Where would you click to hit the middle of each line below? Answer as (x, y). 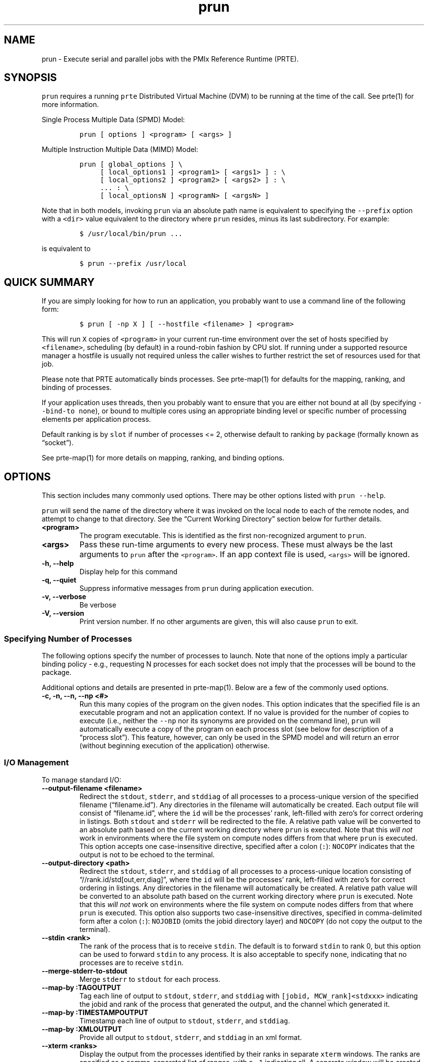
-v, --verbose (64, 597)
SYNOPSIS (31, 78)
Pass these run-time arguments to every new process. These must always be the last (236, 545)
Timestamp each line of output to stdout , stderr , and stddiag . (185, 1020)
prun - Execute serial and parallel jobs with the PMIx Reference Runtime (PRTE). (170, 59)
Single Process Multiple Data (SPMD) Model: (113, 120)
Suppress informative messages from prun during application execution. (196, 588)
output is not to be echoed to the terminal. (147, 854)
